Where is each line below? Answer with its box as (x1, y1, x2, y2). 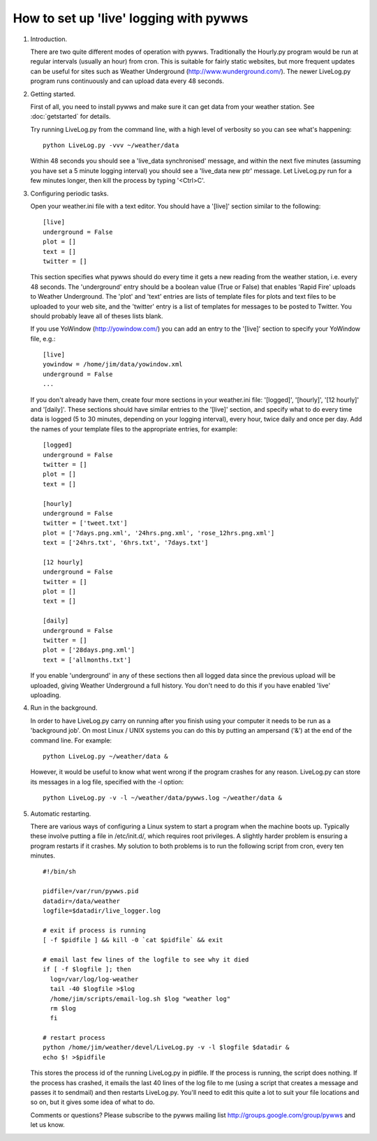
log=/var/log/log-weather (50, 975, 139, 983)
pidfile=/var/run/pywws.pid (43, 887, 139, 895)
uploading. (30, 691, 61, 699)
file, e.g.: (30, 334, 56, 343)
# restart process (43, 1034, 106, 1042)
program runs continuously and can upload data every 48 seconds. (30, 77, 225, 85)
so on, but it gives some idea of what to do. (30, 1098, 155, 1106)
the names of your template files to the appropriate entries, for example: (30, 424, 237, 433)
